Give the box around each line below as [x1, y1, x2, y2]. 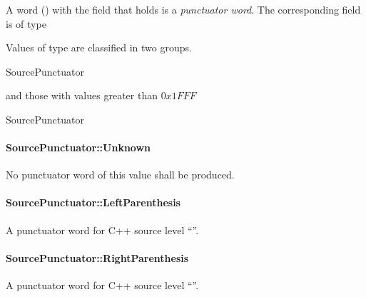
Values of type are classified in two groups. [6, 40, 192, 55]
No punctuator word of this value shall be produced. [6, 167, 235, 182]
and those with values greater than [6, 88, 158, 103]
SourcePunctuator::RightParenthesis [6, 250, 189, 265]
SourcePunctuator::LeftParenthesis [6, 195, 181, 210]
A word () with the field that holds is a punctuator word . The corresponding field [6, 1, 361, 16]
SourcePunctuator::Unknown [6, 140, 151, 155]
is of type [6, 16, 46, 31]
